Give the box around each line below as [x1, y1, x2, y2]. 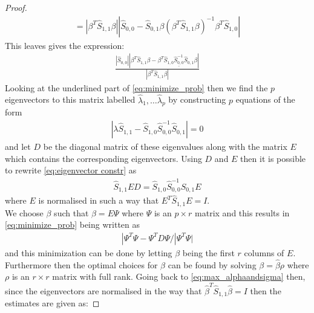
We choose [5, 206, 44, 219]
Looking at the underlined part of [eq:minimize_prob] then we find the [5, 81, 268, 94]
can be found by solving [168, 258, 257, 271]
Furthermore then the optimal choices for [5, 258, 158, 271]
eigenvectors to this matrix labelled [5, 93, 136, 106]
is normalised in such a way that [38, 194, 159, 207]
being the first [182, 246, 235, 259]
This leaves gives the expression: [5, 39, 125, 51]
